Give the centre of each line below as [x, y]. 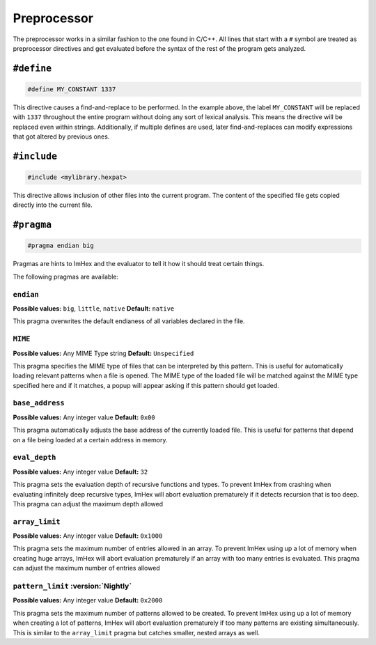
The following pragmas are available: [66, 277]
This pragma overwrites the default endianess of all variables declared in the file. [129, 321]
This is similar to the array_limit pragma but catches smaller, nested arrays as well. [136, 632]
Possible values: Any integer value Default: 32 [80, 472]
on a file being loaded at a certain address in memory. [90, 440]
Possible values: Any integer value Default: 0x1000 [88, 536]
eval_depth [34, 458]
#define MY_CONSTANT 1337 [72, 89]
